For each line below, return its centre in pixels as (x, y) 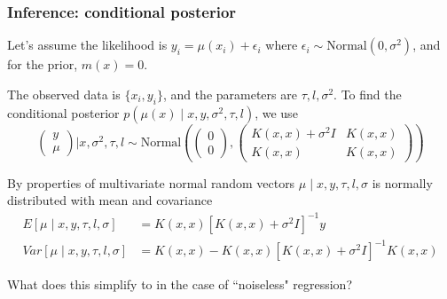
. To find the (368, 94)
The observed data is (64, 94)
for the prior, (43, 64)
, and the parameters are (230, 94)
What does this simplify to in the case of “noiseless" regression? (180, 284)
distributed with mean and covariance (110, 200)
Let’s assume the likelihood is (87, 45)
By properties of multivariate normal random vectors (151, 182)
